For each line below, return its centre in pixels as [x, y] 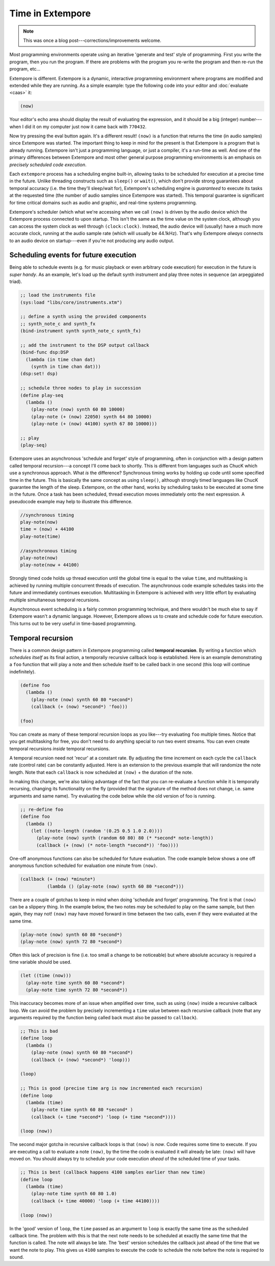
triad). [16, 282]
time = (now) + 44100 [47, 529]
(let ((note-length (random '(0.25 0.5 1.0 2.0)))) [97, 831]
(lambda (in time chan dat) [61, 359]
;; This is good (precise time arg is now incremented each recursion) [112, 1088]
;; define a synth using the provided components [83, 316]
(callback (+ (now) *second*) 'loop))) [81, 1060]
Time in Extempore [50, 13]
